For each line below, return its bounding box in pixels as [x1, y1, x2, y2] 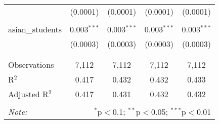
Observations [8, 59, 54, 70]
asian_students [8, 23, 62, 35]
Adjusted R [8, 88, 49, 100]
